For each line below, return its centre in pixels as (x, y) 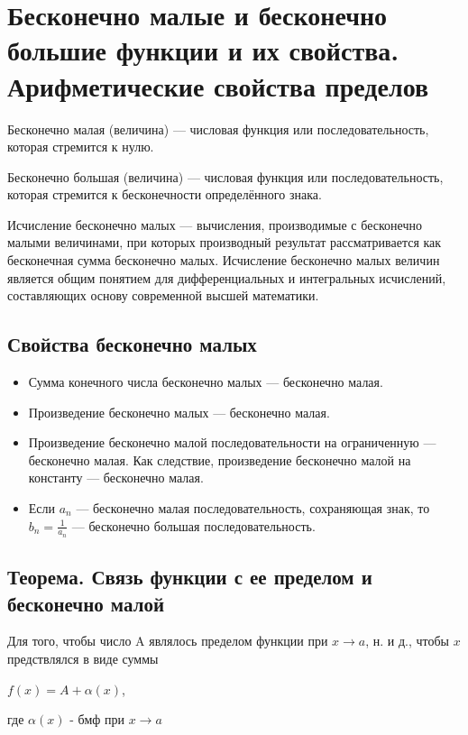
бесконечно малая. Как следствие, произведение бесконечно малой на (220, 459)
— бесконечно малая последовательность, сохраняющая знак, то (253, 508)
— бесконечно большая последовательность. (193, 525)
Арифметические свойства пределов (218, 85)
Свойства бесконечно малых (132, 344)
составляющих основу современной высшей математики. (163, 295)
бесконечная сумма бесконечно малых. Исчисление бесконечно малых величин (224, 260)
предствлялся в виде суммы (83, 659)
